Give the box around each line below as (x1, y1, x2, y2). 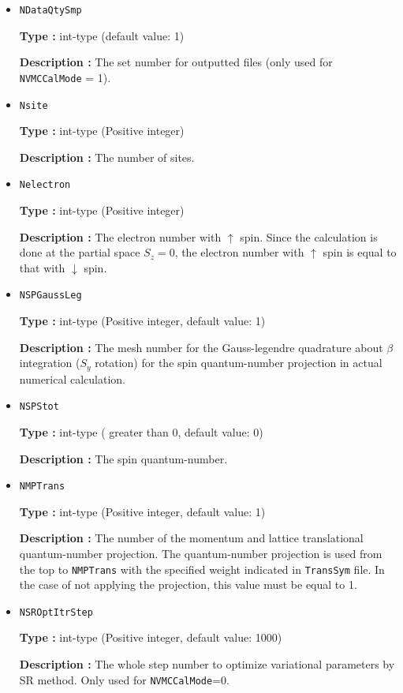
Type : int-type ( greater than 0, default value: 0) (19, 423, 263, 440)
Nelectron (19, 179, 71, 191)
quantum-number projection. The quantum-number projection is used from (19, 545, 382, 561)
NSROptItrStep (19, 606, 93, 618)
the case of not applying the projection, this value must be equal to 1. (19, 576, 357, 593)
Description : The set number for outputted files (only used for (19, 54, 333, 70)
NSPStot (19, 401, 59, 413)
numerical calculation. (19, 370, 126, 387)
